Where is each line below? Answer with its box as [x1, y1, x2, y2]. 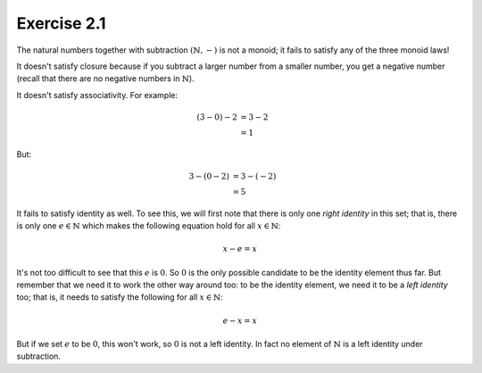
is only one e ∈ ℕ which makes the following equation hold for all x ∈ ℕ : [16, 220, 281, 231]
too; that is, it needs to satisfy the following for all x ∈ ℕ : [16, 292, 223, 303]
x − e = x [222, 244, 258, 254]
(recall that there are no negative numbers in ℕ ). [16, 73, 195, 84]
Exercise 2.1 [16, 13, 106, 33]
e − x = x [222, 315, 258, 326]
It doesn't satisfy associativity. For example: [16, 89, 179, 100]
